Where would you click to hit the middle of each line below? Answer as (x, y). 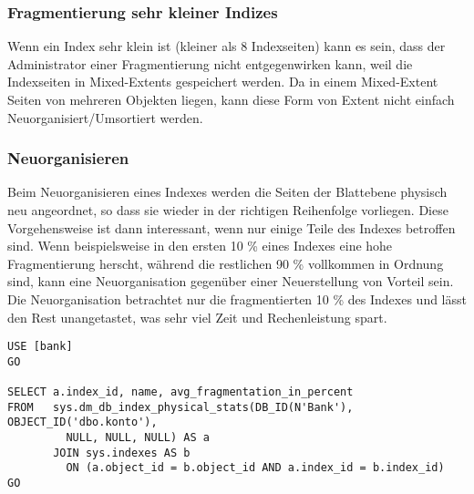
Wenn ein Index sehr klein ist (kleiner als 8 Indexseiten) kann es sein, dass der (227, 46)
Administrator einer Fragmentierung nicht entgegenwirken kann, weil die (210, 63)
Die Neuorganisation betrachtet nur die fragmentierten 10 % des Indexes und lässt (237, 298)
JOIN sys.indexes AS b (122, 453)
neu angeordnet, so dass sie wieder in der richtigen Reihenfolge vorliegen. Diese (228, 210)
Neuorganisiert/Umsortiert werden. (105, 117)
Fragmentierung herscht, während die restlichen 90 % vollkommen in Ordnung (226, 263)
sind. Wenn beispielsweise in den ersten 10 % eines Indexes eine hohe (200, 246)
